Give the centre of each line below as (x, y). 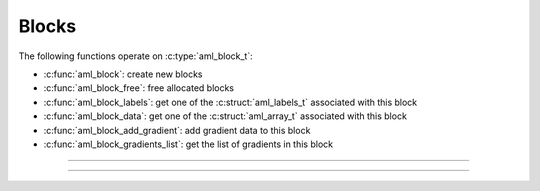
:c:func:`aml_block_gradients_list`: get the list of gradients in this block (188, 144)
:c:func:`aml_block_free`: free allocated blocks (139, 88)
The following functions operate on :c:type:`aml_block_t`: (136, 56)
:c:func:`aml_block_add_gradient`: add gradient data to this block (177, 130)
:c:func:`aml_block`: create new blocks (123, 74)
